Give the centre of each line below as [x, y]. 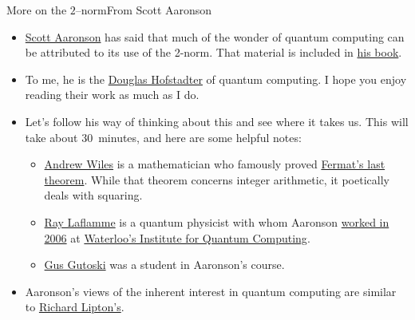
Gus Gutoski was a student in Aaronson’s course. [164, 265]
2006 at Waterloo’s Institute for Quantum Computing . [177, 237]
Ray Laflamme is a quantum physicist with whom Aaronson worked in [217, 221]
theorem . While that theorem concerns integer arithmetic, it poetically [217, 179]
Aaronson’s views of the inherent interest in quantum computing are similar [211, 291]
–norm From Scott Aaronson [144, 10]
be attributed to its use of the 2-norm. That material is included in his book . [213, 52]
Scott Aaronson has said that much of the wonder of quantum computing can [215, 36]
